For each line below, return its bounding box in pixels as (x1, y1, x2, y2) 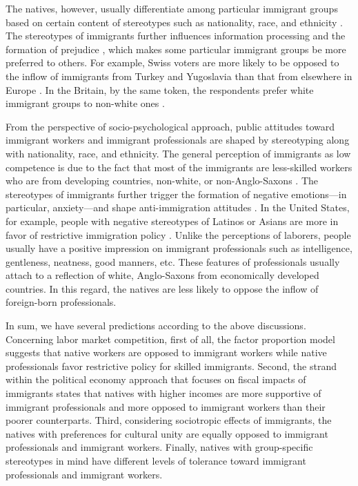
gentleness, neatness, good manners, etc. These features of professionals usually (6, 254, 340, 269)
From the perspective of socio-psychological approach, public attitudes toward (6, 119, 335, 133)
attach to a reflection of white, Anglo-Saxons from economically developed (6, 268, 319, 282)
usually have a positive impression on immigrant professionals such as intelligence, (6, 241, 352, 255)
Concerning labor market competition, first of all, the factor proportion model (6, 331, 335, 346)
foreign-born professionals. (6, 295, 117, 309)
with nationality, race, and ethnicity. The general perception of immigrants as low (6, 146, 351, 160)
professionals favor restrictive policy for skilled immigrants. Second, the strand (6, 358, 337, 373)
